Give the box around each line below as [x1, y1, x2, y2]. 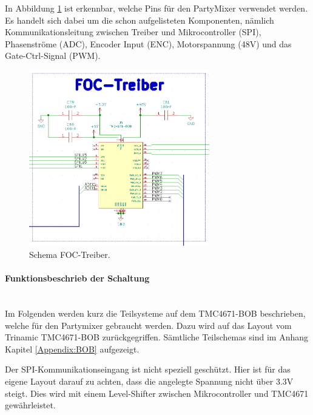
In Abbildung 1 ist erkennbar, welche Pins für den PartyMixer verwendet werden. [5, 2, 308, 14]
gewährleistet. [5, 399, 56, 411]
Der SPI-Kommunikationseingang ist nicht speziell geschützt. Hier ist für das [5, 363, 291, 376]
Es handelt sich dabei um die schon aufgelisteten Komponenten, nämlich [5, 13, 274, 26]
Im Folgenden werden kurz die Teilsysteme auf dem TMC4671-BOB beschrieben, [5, 307, 306, 320]
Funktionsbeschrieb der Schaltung [5, 272, 150, 285]
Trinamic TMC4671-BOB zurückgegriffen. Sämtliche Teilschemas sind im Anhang [5, 331, 309, 343]
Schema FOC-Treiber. [29, 248, 110, 261]
